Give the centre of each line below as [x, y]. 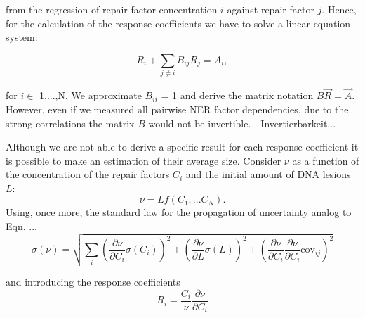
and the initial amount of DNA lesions [268, 174]
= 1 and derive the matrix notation [237, 95]
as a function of [326, 160]
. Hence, [339, 9]
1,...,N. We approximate [91, 95]
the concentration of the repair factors [88, 174]
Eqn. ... [21, 226]
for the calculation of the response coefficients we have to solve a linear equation [178, 23]
